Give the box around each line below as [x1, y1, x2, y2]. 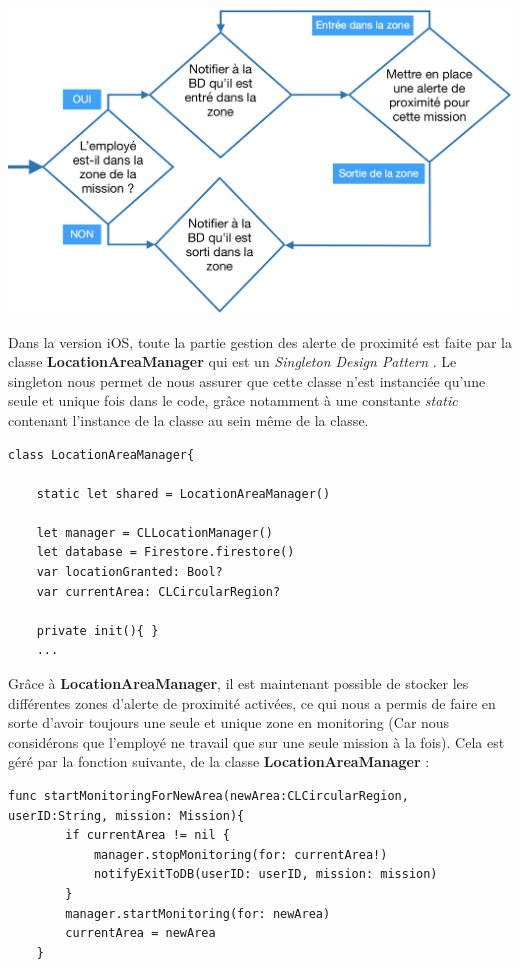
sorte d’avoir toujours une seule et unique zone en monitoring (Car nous [8, 712, 450, 733]
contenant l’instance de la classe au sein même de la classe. [8, 409, 369, 430]
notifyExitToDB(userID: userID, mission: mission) [93, 867, 438, 882]
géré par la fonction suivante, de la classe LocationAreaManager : [8, 751, 430, 772]
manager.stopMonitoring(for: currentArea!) [93, 847, 388, 862]
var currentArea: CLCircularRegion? [36, 584, 281, 599]
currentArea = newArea [65, 926, 216, 941]
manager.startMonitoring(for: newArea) [65, 906, 331, 921]
